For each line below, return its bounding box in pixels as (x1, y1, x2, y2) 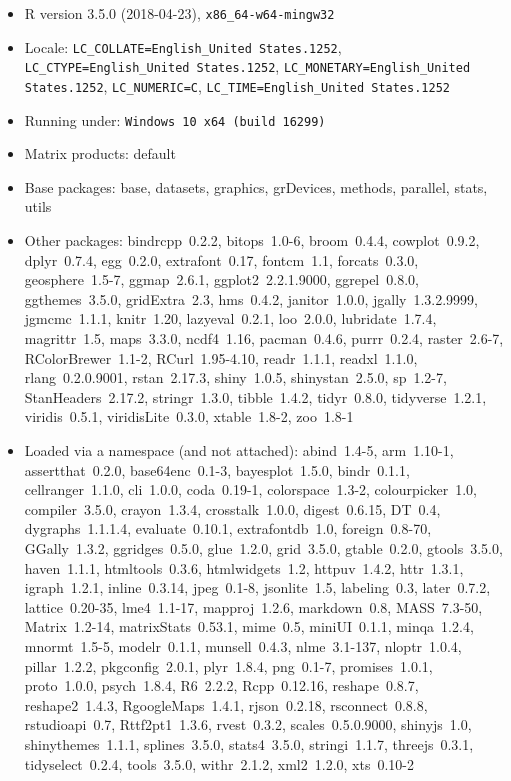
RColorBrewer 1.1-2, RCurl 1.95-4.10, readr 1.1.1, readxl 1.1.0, (24, 347, 418, 368)
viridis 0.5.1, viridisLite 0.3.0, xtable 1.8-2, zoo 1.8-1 (24, 406, 354, 427)
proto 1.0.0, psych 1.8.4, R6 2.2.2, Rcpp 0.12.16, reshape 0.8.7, (24, 675, 419, 696)
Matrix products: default (24, 143, 176, 164)
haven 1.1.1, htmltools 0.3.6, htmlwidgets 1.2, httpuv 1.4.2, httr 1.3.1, (24, 557, 464, 578)
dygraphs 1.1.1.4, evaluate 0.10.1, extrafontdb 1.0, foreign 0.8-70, (24, 518, 432, 539)
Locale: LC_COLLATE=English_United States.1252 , (24, 36, 342, 57)
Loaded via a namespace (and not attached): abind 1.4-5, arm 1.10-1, (24, 440, 454, 460)
